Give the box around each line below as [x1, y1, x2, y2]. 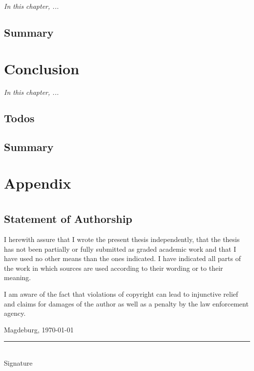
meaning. [4, 272, 31, 283]
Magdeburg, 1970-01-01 [4, 324, 74, 334]
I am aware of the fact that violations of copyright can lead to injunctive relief [4, 289, 238, 299]
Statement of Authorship [4, 211, 132, 226]
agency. [4, 308, 26, 318]
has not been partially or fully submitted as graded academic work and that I [4, 243, 236, 254]
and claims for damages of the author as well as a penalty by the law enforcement [4, 298, 249, 308]
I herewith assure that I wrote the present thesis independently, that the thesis [4, 234, 240, 244]
